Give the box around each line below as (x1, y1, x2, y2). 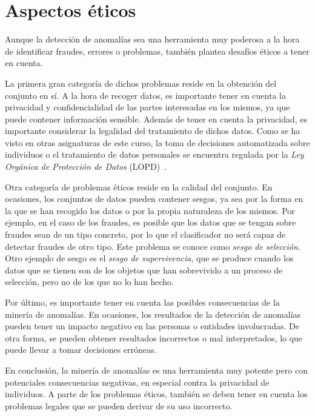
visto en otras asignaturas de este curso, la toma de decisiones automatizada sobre (5, 136, 310, 149)
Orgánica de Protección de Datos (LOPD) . (5, 160, 167, 173)
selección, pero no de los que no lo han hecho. (5, 275, 174, 288)
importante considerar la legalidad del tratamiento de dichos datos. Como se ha (5, 124, 300, 137)
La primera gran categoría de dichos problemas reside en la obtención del (5, 76, 277, 89)
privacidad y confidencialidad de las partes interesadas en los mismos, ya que (5, 101, 290, 113)
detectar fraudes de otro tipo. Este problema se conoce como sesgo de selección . (5, 240, 300, 252)
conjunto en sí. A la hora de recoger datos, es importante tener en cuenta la (5, 89, 286, 101)
